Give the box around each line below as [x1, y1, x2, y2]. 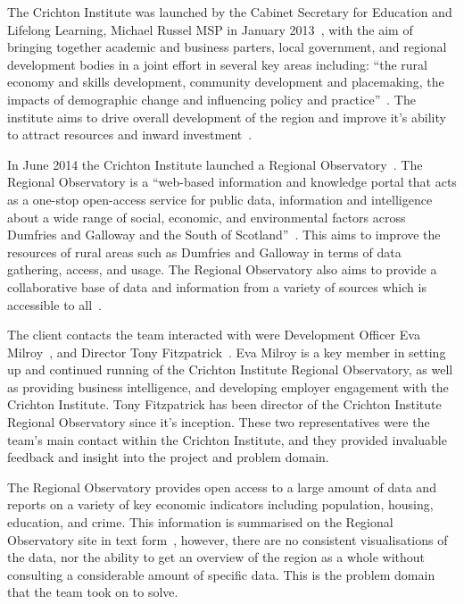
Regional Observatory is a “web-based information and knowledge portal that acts [7, 172, 457, 191]
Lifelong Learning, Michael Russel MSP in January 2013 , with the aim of [7, 20, 413, 38]
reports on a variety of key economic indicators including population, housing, [7, 495, 434, 514]
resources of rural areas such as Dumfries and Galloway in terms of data [7, 242, 402, 261]
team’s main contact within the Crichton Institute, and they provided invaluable [7, 430, 447, 449]
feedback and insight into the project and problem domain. [7, 448, 329, 466]
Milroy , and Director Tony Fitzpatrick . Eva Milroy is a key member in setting [7, 342, 446, 361]
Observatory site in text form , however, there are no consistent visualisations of [7, 530, 448, 549]
